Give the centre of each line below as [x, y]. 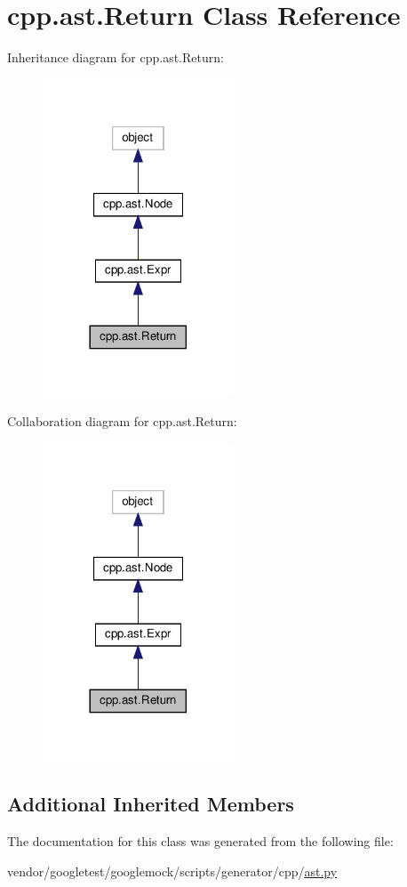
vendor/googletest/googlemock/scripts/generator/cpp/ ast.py [172, 871]
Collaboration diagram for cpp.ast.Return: [122, 421]
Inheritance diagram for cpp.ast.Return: [116, 57]
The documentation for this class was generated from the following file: [200, 840]
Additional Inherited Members [151, 804]
